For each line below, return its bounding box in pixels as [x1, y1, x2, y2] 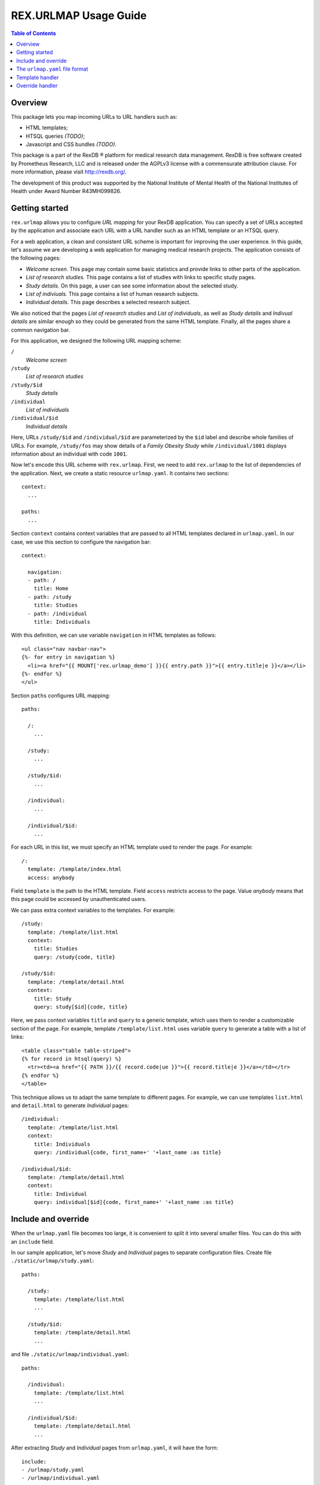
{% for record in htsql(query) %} [21, 1055, 121, 1062]
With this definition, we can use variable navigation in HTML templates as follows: [11, 631, 216, 639]
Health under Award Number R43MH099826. [11, 187, 121, 194]
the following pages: [11, 254, 61, 261]
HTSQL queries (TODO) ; [25, 132, 85, 140]
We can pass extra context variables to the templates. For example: [11, 906, 175, 914]
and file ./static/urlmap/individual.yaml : [11, 1351, 130, 1358]
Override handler [16, 82, 58, 89]
